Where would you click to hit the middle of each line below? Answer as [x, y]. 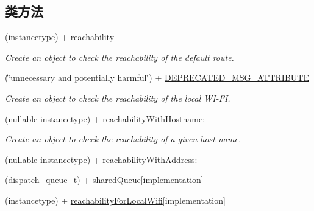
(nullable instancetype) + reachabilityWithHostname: [105, 118]
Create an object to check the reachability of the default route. [120, 57]
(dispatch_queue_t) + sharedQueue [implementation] [104, 180]
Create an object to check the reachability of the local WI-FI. [118, 98]
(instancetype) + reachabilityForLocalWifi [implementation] [115, 200]
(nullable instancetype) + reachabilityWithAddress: [101, 159]
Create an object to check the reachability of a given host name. [123, 139]
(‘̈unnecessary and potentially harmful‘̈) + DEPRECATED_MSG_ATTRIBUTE [157, 78]
